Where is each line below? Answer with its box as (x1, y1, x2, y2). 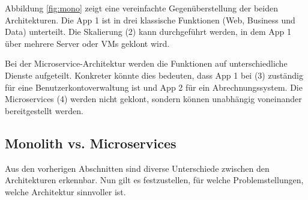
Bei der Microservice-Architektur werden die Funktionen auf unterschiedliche (5, 57, 288, 70)
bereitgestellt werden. (5, 104, 83, 117)
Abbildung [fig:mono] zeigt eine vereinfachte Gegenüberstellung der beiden (5, 2, 278, 14)
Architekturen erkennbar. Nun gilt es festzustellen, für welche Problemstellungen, (5, 174, 304, 186)
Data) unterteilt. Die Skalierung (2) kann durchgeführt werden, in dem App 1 (5, 25, 292, 38)
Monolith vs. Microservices (5, 133, 177, 152)
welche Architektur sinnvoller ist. (5, 185, 126, 198)
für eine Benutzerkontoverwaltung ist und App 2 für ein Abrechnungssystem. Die (5, 80, 303, 93)
